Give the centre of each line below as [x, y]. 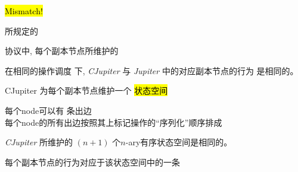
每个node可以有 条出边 [48, 110]
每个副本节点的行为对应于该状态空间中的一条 [92, 162]
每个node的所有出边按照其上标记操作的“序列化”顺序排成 [114, 122]
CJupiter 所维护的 [39, 142]
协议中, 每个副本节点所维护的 [62, 51]
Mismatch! [24, 11]
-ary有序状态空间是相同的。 [179, 142]
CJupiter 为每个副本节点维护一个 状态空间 [86, 90]
